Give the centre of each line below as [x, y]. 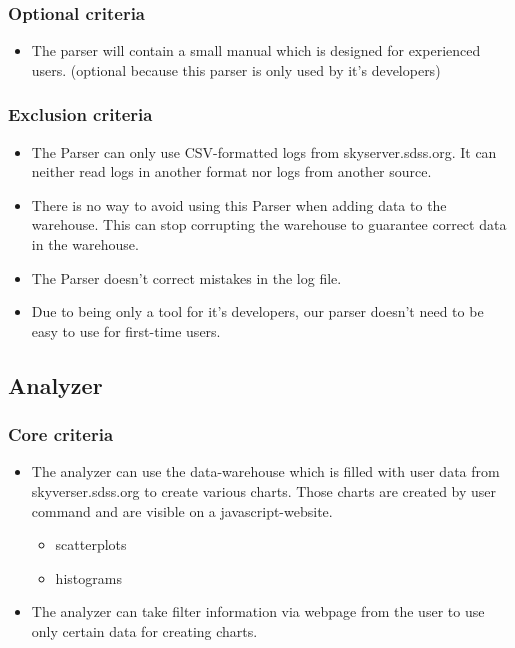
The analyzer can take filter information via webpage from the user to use [258, 611]
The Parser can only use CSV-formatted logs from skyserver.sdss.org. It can [264, 151]
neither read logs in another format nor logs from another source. [231, 171]
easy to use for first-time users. [126, 330]
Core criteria [61, 434]
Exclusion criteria [80, 114]
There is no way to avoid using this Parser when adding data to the [239, 204]
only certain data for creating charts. [144, 630]
